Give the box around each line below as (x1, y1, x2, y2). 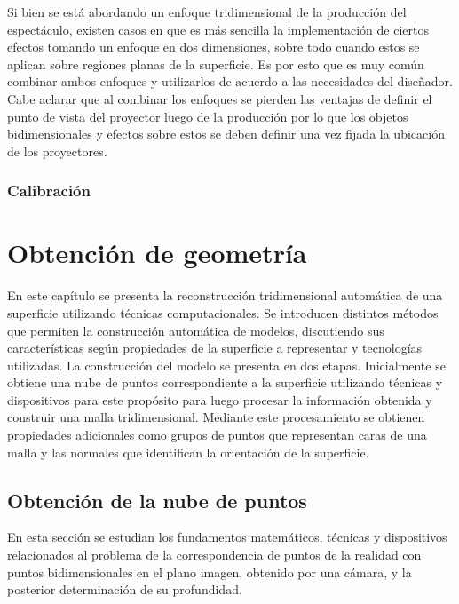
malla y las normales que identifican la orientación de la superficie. (7, 442, 369, 461)
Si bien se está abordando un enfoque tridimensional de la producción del (7, 3, 407, 20)
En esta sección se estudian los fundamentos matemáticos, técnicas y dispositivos (7, 528, 447, 546)
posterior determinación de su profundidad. (7, 580, 242, 599)
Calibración (7, 179, 91, 202)
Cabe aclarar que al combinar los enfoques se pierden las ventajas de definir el (7, 89, 432, 107)
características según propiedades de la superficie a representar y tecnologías (7, 338, 423, 357)
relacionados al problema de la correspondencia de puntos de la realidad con (7, 545, 422, 564)
